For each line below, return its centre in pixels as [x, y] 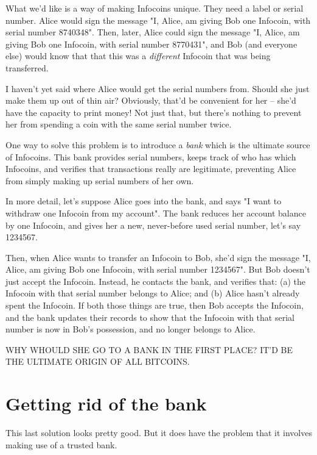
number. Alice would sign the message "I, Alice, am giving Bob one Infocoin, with [158, 20]
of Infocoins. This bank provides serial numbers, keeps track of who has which [151, 156]
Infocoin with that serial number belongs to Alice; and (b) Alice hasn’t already [153, 293]
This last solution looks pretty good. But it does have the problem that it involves [159, 433]
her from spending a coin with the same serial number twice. [119, 124]
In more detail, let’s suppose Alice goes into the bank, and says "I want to [144, 201]
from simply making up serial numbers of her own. [100, 180]
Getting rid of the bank [106, 403]
